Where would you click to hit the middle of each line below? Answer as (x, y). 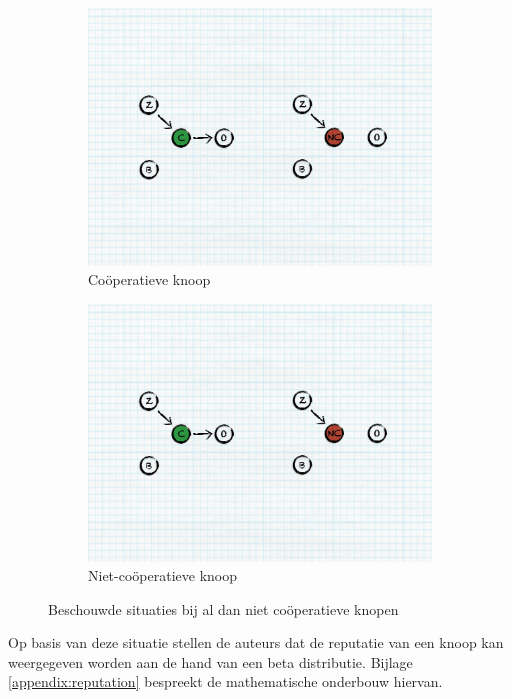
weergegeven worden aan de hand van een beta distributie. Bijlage (210, 661)
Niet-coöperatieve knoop (162, 575)
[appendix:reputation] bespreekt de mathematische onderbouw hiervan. (225, 681)
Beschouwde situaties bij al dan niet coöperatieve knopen (223, 608)
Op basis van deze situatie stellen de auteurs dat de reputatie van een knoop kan (256, 642)
